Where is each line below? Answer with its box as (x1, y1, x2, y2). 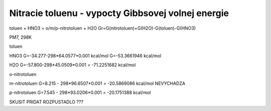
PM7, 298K (9, 34, 32, 40)
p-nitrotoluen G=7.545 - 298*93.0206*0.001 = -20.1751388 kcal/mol (9, 89, 151, 95)
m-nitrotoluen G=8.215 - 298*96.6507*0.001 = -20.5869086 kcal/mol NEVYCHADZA (9, 80, 186, 86)
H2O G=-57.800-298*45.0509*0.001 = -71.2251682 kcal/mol (9, 62, 136, 68)
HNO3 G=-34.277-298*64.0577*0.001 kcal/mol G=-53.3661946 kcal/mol (9, 53, 162, 59)
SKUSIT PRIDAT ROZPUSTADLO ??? (9, 98, 84, 105)
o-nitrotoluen (9, 71, 37, 77)
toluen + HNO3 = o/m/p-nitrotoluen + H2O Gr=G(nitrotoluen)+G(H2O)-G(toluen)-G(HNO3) (9, 25, 196, 31)
